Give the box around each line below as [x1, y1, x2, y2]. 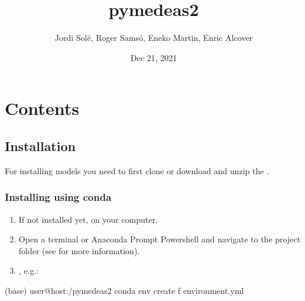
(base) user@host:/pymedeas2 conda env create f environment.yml [5, 284, 244, 296]
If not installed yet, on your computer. [18, 213, 158, 225]
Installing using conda [5, 190, 112, 204]
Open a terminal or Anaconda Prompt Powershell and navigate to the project [18, 233, 301, 245]
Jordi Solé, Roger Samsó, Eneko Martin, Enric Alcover [54, 31, 253, 44]
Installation [5, 136, 76, 155]
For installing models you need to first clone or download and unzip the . [5, 164, 270, 177]
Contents [5, 96, 79, 120]
